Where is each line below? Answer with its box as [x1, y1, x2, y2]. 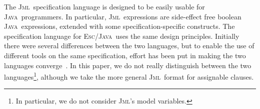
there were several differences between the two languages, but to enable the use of [4, 40, 254, 51]
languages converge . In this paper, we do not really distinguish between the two [4, 60, 251, 70]
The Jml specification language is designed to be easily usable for [4, 1, 205, 11]
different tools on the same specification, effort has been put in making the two [4, 50, 246, 60]
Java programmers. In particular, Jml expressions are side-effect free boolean [4, 11, 241, 21]
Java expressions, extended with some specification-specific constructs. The [4, 21, 235, 31]
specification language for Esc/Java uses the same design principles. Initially [4, 30, 239, 41]
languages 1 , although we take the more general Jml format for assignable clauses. [4, 70, 254, 82]
